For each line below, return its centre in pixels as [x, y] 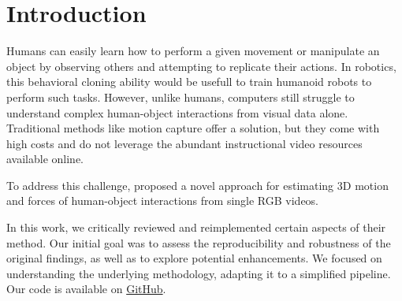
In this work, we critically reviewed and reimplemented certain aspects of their [196, 227]
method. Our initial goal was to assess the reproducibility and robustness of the [199, 242]
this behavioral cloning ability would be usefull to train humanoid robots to [189, 82]
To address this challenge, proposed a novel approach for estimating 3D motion [197, 185]
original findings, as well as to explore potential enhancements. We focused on [194, 258]
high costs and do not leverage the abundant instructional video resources [184, 143]
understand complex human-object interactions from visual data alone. [177, 112]
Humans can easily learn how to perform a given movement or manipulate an [193, 51]
